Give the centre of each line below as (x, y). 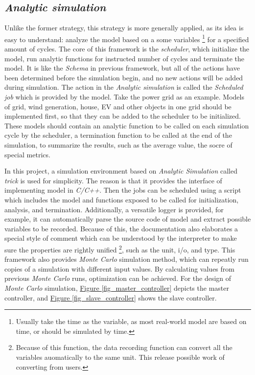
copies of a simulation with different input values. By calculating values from (119, 268)
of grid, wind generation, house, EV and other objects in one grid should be (118, 106)
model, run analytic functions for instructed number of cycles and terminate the (125, 58)
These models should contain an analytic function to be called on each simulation (127, 125)
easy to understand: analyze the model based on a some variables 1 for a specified (127, 38)
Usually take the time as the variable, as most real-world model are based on (131, 321)
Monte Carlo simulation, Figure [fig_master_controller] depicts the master (117, 287)
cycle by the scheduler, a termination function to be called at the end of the (118, 135)
